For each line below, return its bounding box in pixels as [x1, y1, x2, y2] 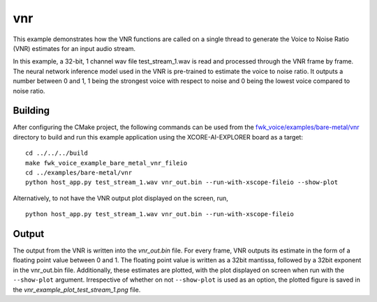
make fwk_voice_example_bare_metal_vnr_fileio [25, 159, 188, 167]
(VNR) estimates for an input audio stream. [13, 44, 136, 52]
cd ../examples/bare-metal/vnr [25, 168, 133, 176]
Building [13, 105, 50, 116]
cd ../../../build [25, 149, 89, 157]
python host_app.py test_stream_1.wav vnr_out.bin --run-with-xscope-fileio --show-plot [25, 179, 339, 186]
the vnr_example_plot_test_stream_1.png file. [13, 285, 141, 294]
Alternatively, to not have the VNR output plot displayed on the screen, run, [13, 194, 228, 202]
